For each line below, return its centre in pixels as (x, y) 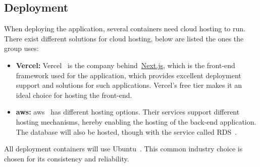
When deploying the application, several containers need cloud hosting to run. (125, 29)
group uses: (21, 48)
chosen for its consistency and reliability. (67, 158)
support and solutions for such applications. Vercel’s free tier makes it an (129, 85)
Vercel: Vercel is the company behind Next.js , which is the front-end (125, 65)
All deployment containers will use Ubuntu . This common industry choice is (123, 149)
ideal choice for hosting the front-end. (74, 95)
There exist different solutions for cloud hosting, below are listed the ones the (124, 38)
